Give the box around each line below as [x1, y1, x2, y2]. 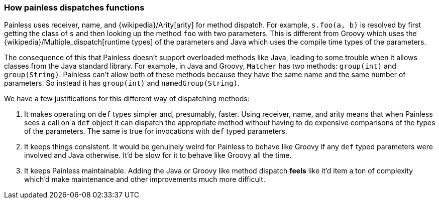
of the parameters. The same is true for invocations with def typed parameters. [24, 127, 287, 136]
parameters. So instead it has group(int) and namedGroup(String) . [4, 79, 240, 88]
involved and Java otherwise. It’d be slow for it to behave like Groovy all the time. [24, 151, 292, 160]
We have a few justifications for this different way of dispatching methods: [4, 94, 250, 103]
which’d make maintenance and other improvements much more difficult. [24, 175, 265, 184]
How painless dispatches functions [4, 3, 145, 13]
